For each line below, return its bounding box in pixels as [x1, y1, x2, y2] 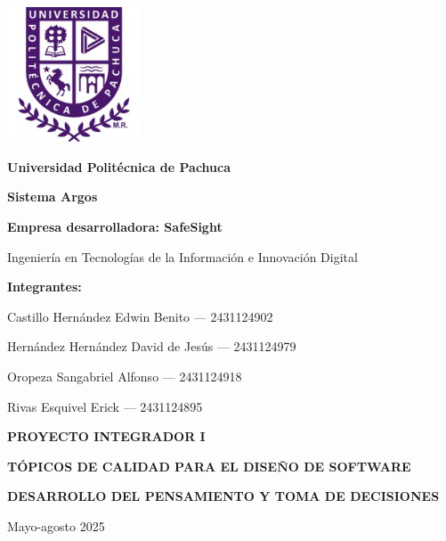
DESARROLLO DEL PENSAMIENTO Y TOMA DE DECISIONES [7, 487, 440, 505]
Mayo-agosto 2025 [7, 516, 105, 535]
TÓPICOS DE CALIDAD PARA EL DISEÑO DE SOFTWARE [7, 456, 411, 475]
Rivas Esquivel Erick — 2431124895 [7, 397, 203, 415]
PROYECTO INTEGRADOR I [7, 427, 206, 446]
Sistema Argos [7, 187, 98, 206]
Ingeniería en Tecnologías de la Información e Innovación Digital [7, 247, 358, 266]
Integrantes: [7, 277, 82, 296]
